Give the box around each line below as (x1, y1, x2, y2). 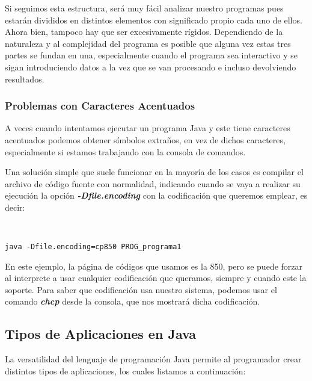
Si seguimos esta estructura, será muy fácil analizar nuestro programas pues (5, 2, 284, 14)
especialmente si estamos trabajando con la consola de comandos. (5, 145, 246, 158)
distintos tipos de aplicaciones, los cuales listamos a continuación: (5, 364, 246, 377)
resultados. (5, 72, 44, 85)
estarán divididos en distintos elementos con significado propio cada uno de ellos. (5, 13, 302, 26)
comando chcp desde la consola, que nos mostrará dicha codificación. (5, 295, 260, 308)
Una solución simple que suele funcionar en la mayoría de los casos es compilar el (5, 166, 304, 178)
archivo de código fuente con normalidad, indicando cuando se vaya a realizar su (5, 177, 301, 190)
